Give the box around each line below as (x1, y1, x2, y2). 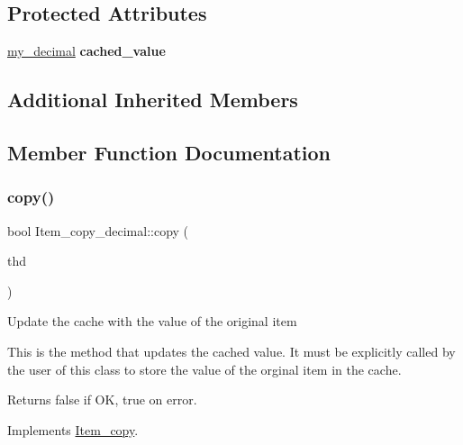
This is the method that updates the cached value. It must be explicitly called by (7, 341, 456, 360)
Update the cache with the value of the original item (7, 312, 297, 331)
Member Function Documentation (7, 138, 331, 166)
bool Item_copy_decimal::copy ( (7, 221, 189, 240)
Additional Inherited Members (7, 86, 298, 114)
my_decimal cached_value (7, 41, 166, 60)
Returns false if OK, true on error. (7, 390, 197, 409)
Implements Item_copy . (7, 420, 139, 439)
